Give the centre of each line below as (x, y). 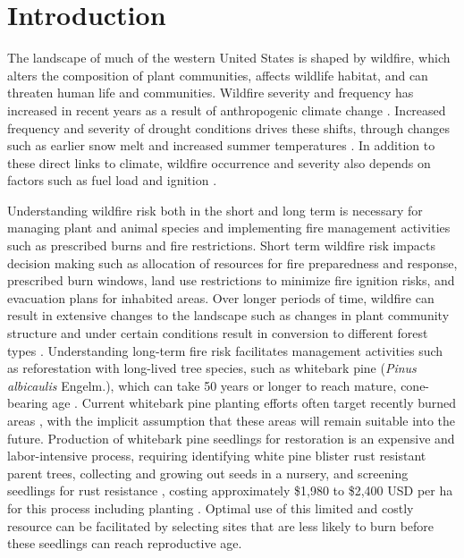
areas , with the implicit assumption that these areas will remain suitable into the (232, 420)
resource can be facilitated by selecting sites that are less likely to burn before (221, 525)
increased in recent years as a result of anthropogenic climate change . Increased (227, 110)
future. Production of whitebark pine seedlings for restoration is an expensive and (231, 438)
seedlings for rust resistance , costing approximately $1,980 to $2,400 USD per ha (230, 490)
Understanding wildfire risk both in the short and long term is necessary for (215, 210)
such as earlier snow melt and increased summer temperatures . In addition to (221, 145)
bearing (28, 403)
